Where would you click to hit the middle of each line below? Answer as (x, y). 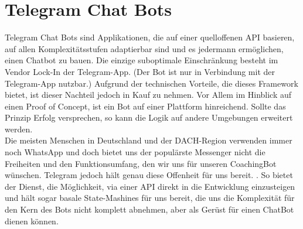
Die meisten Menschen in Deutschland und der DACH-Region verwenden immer (149, 140)
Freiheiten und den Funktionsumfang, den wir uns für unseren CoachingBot (141, 163)
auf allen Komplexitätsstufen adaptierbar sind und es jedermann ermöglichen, (144, 48)
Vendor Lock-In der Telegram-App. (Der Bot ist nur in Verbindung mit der (140, 71)
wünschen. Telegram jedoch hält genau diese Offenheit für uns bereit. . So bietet (149, 175)
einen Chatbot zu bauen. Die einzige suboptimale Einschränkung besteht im (142, 60)
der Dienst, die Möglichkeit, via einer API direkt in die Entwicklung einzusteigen (150, 186)
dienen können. (32, 221)
